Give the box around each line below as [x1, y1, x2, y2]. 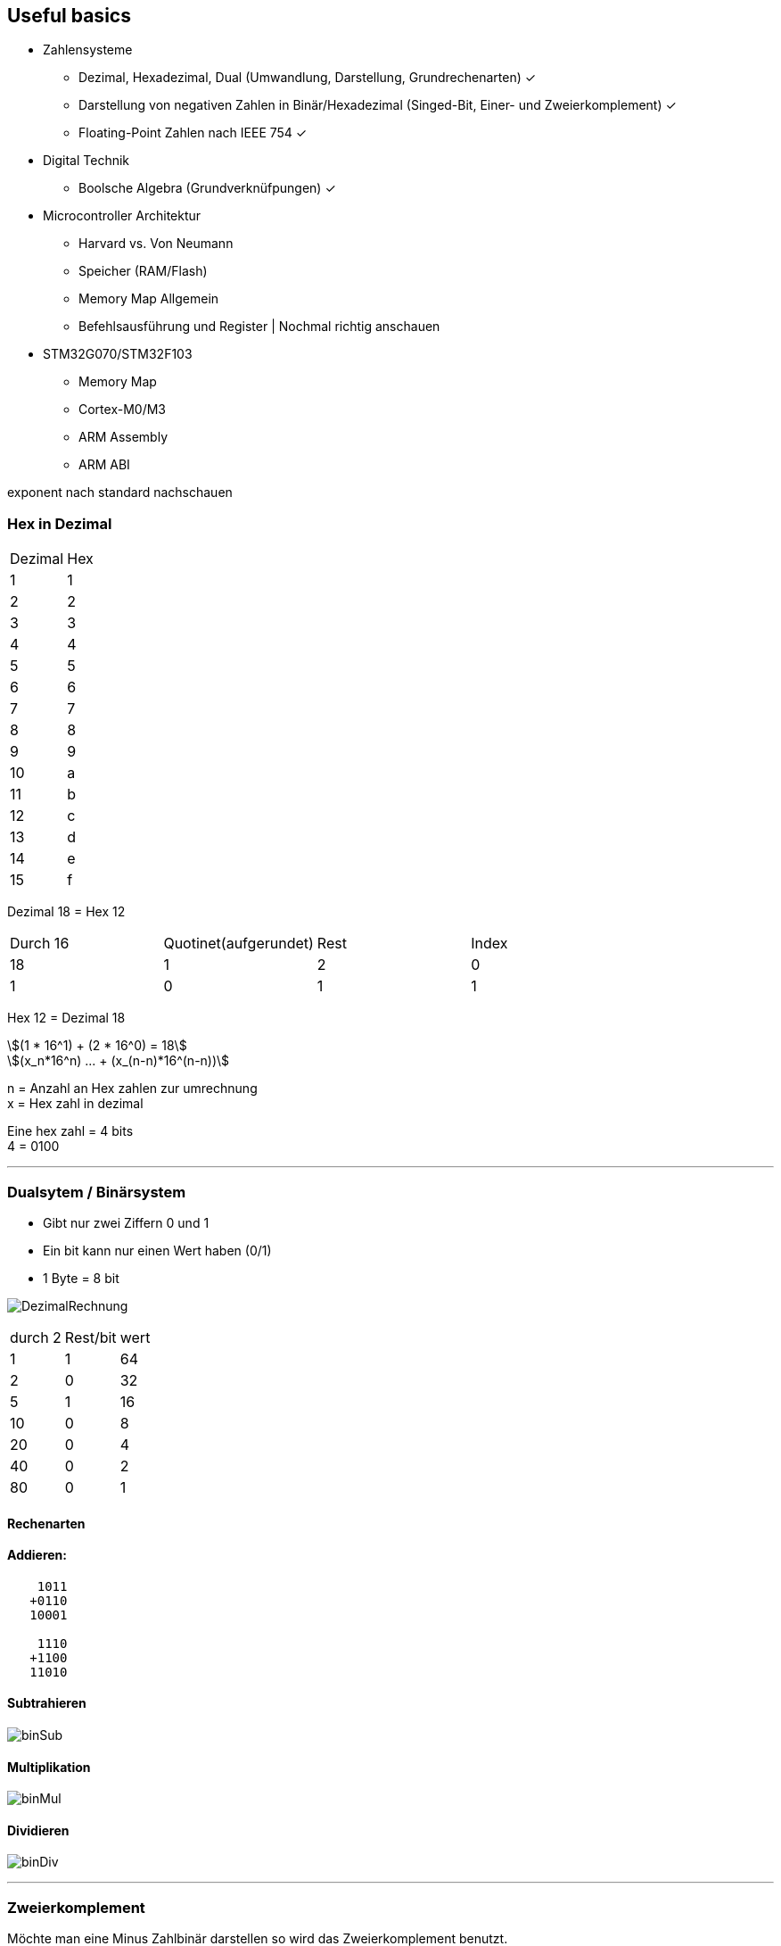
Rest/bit [64, 1328, 117, 1346]
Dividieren [7, 1822, 70, 1838]
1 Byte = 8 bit [43, 1270, 119, 1286]
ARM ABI [78, 457, 130, 473]
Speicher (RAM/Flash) [78, 263, 208, 279]
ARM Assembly [78, 429, 169, 445]
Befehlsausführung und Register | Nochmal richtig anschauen [78, 319, 440, 335]
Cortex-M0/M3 [78, 402, 166, 418]
